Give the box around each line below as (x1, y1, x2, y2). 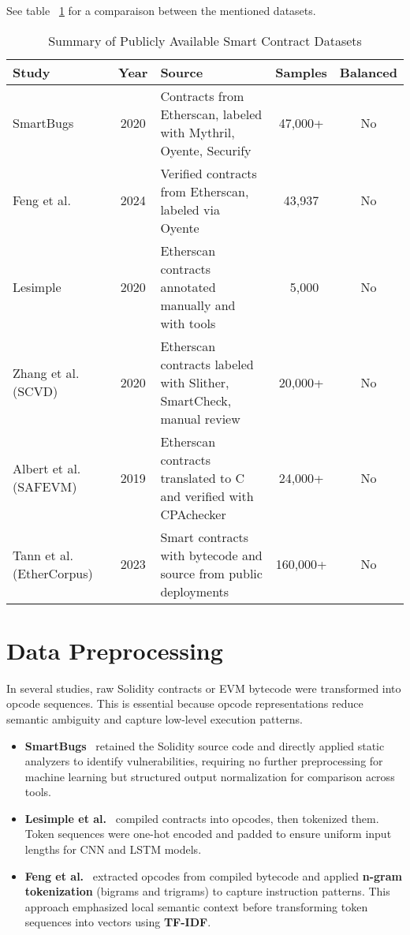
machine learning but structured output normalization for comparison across (24, 768, 395, 784)
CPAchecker (160, 504, 226, 523)
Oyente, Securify (160, 140, 252, 159)
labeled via (160, 200, 220, 219)
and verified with (160, 486, 254, 505)
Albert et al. (13, 459, 81, 478)
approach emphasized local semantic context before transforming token (24, 898, 368, 914)
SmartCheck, (160, 391, 232, 410)
